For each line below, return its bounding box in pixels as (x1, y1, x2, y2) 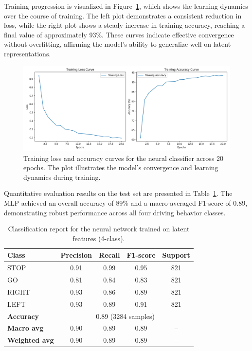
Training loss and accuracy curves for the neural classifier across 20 (23, 153, 224, 163)
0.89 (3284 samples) (96, 311, 155, 321)
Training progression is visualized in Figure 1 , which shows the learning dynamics (4, 1, 248, 11)
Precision (60, 250, 92, 260)
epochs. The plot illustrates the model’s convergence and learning (23, 162, 218, 173)
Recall (99, 250, 120, 260)
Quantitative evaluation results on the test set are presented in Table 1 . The (4, 188, 233, 198)
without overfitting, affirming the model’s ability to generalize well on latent (4, 39, 231, 49)
